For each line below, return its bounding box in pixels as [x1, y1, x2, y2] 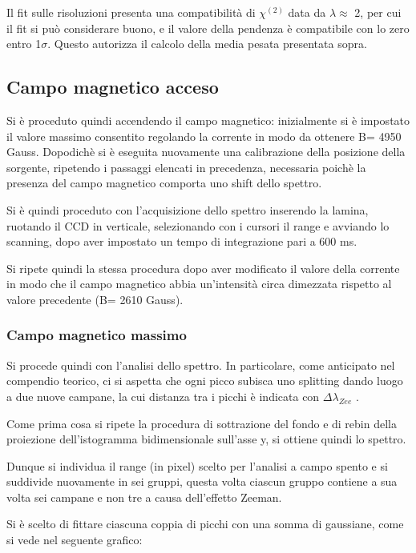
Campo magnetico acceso [6, 74, 219, 99]
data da [288, 4, 326, 20]
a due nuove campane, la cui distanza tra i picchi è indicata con [6, 387, 320, 404]
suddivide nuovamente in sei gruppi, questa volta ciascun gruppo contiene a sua [6, 473, 398, 490]
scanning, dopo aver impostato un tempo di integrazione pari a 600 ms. [6, 233, 357, 250]
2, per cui [354, 4, 402, 20]
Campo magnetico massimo [6, 325, 187, 345]
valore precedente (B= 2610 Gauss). [6, 291, 184, 307]
